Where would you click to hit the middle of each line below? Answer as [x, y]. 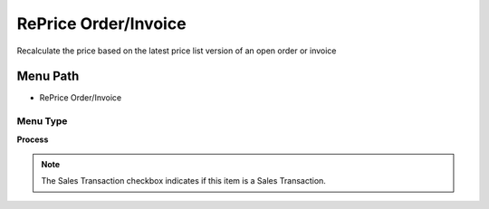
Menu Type [42, 121]
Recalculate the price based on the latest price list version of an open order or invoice [177, 51]
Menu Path [48, 76]
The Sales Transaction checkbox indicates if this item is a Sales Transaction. [183, 181]
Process [33, 139]
